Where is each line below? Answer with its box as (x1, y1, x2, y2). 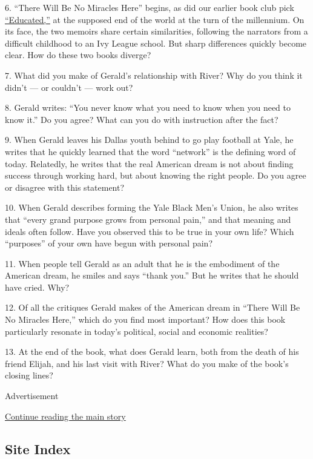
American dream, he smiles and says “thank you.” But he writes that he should (5, 269, 299, 282)
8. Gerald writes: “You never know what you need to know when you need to (5, 101, 291, 114)
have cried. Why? (5, 280, 70, 293)
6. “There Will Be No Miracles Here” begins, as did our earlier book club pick (5, 1, 294, 13)
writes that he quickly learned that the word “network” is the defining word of (5, 145, 296, 157)
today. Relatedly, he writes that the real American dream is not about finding (5, 157, 294, 170)
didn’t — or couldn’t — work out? (5, 81, 133, 93)
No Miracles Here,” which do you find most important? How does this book (5, 313, 286, 326)
